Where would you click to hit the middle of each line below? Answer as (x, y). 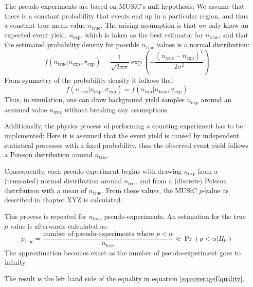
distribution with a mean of (45, 190)
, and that (233, 34)
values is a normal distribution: (203, 45)
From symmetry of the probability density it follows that (89, 80)
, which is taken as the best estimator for (142, 34)
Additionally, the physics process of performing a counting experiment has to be (124, 126)
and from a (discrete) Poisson (183, 181)
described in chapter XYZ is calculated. (63, 200)
